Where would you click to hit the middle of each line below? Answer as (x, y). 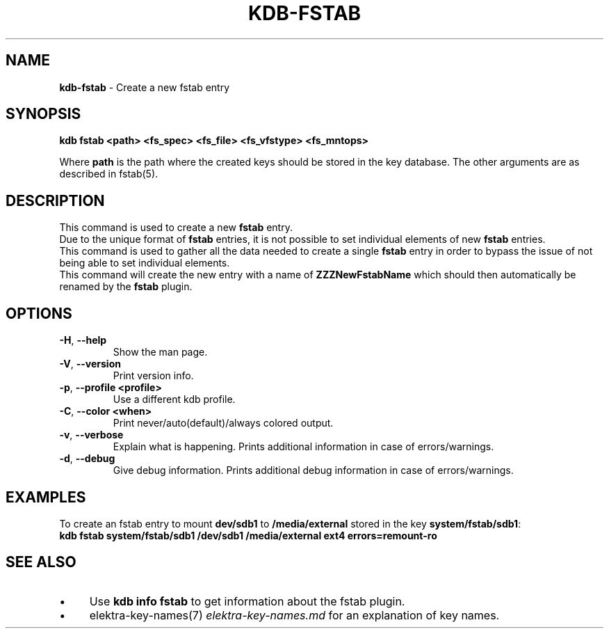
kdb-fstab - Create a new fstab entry (145, 87)
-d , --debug (87, 459)
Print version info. (153, 376)
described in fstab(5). (109, 174)
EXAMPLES (46, 497)
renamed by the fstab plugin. (126, 287)
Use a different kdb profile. (174, 399)
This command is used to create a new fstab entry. (176, 228)
